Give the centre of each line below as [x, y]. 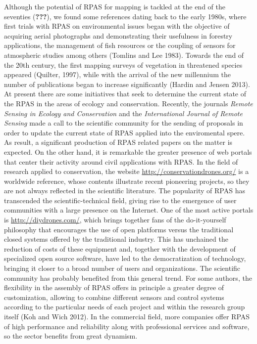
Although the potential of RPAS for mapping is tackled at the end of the [115, 6]
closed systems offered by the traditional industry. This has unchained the [116, 239]
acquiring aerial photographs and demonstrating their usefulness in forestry [118, 35]
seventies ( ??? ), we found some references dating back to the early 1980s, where [125, 16]
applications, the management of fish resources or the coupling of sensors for [120, 45]
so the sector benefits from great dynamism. [71, 336]
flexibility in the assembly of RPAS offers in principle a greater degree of [114, 287]
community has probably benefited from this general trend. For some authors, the [128, 278]
